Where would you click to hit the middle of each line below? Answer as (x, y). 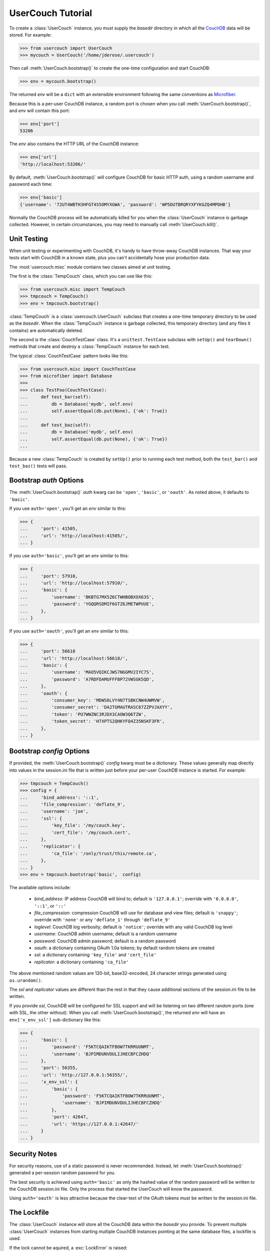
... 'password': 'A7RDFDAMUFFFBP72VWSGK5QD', (87, 679)
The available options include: (40, 887)
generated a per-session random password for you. (62, 1173)
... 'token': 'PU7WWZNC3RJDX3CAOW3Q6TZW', (83, 714)
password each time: (31, 184)
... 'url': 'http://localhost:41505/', (74, 536)
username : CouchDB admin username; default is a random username (106, 934)
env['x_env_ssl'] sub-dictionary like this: (55, 1020)
